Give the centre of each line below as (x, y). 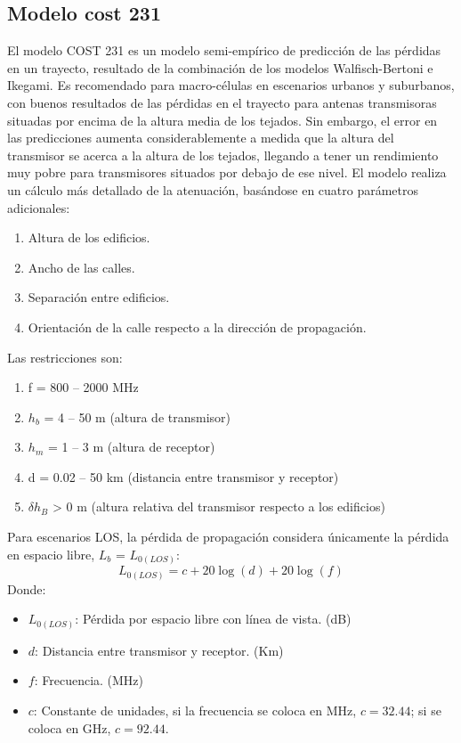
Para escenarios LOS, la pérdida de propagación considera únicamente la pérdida (228, 537)
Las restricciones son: (65, 357)
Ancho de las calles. (81, 267)
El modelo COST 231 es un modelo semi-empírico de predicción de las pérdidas (224, 50)
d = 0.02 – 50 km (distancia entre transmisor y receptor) (183, 476)
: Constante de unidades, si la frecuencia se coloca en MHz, (195, 710)
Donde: (27, 588)
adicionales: (39, 207)
